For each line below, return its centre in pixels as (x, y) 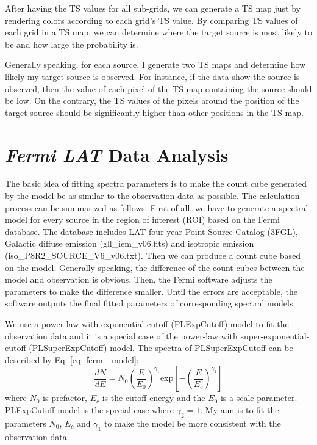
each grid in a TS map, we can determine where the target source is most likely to (158, 32)
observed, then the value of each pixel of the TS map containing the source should (158, 88)
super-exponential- (275, 335)
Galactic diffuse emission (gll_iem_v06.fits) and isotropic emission (130, 243)
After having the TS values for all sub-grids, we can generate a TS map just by (153, 8)
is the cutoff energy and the (154, 398)
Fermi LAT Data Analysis (117, 154)
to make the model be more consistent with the (192, 423)
